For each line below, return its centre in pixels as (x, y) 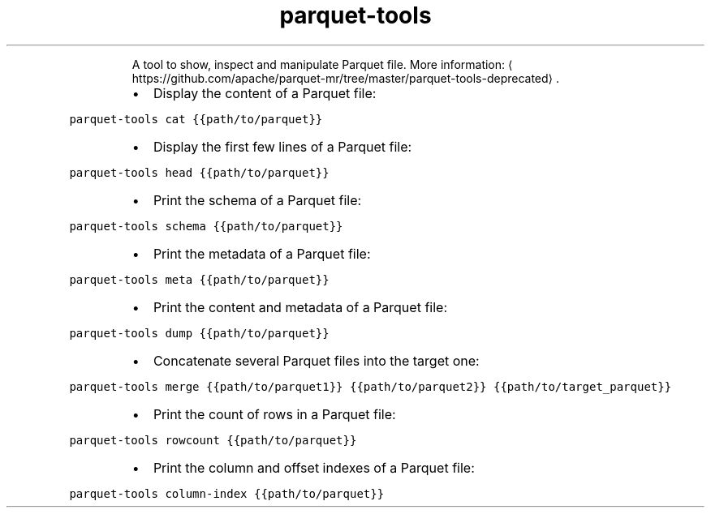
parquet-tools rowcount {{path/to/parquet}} (213, 440)
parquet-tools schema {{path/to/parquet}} (206, 226)
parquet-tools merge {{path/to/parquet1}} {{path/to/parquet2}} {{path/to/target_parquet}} (371, 386)
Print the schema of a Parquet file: (257, 200)
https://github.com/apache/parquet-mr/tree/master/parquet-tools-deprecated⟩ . (346, 78)
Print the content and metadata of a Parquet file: (300, 307)
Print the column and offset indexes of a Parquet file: (314, 467)
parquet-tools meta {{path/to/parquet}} (199, 279)
